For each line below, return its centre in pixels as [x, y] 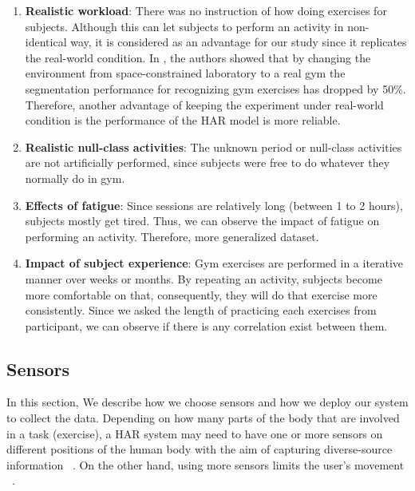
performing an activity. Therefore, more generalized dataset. [172, 236]
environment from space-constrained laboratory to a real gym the [185, 73]
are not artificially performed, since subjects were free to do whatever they [207, 162]
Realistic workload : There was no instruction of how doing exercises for [206, 10]
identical [46, 42]
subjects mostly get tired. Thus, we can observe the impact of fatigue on [202, 221]
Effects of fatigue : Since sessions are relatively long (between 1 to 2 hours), [214, 205]
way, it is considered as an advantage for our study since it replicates [239, 42]
